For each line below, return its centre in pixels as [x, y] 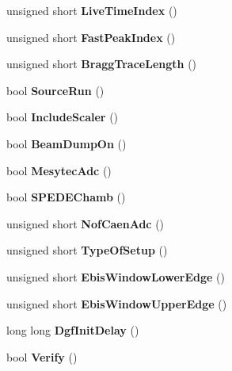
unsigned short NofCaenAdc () [86, 223]
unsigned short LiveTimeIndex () [92, 10]
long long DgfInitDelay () [73, 330]
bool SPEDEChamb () [66, 197]
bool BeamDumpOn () [67, 143]
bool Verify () [42, 356]
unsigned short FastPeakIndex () [91, 37]
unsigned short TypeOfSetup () [87, 250]
